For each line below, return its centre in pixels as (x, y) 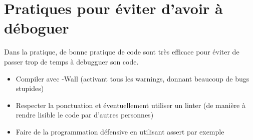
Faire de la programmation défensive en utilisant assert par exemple (120, 131)
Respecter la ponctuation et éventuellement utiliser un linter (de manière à (131, 105)
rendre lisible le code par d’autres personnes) (85, 115)
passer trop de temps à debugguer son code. (71, 61)
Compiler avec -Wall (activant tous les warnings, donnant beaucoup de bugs (133, 78)
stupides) (30, 88)
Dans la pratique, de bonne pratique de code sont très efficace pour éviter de (122, 52)
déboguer (37, 28)
